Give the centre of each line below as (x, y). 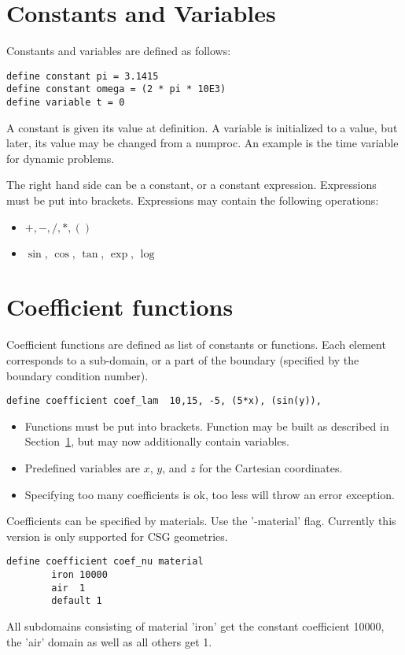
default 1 (77, 601)
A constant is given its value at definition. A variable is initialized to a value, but (202, 127)
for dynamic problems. (61, 158)
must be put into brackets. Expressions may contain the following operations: (193, 200)
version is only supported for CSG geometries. (117, 536)
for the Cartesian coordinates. (271, 468)
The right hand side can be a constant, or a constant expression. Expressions (191, 185)
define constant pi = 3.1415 (83, 76)
